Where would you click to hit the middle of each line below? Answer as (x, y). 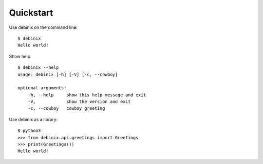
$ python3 (29, 131)
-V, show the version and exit (79, 102)
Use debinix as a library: (33, 119)
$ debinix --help (38, 68)
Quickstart (31, 13)
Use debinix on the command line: (43, 27)
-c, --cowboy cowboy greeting (66, 108)
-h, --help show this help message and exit (87, 95)
